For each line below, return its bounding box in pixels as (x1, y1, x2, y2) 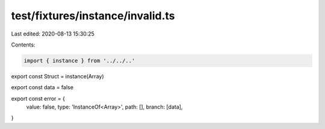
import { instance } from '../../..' (23, 57, 135, 64)
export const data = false (11, 84, 73, 91)
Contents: (11, 41, 36, 48)
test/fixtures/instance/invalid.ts (11, 9, 175, 22)
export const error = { (11, 95, 66, 102)
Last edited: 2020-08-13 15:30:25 (11, 30, 94, 37)
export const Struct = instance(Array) (11, 72, 105, 80)
